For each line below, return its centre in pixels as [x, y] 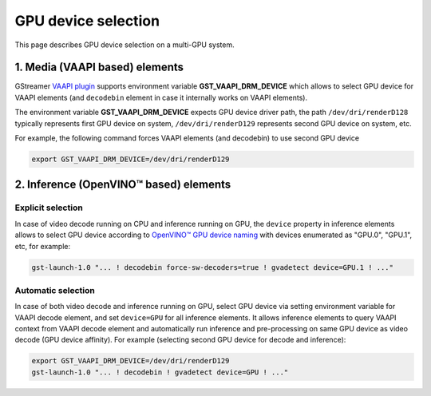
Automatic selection [55, 290]
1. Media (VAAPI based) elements [99, 67]
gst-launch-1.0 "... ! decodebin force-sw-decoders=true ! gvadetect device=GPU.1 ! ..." [213, 267]
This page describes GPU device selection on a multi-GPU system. [125, 45]
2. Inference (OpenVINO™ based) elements [123, 185]
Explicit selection [49, 208]
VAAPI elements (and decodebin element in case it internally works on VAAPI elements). [161, 97]
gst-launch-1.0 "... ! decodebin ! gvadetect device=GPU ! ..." [160, 372]
